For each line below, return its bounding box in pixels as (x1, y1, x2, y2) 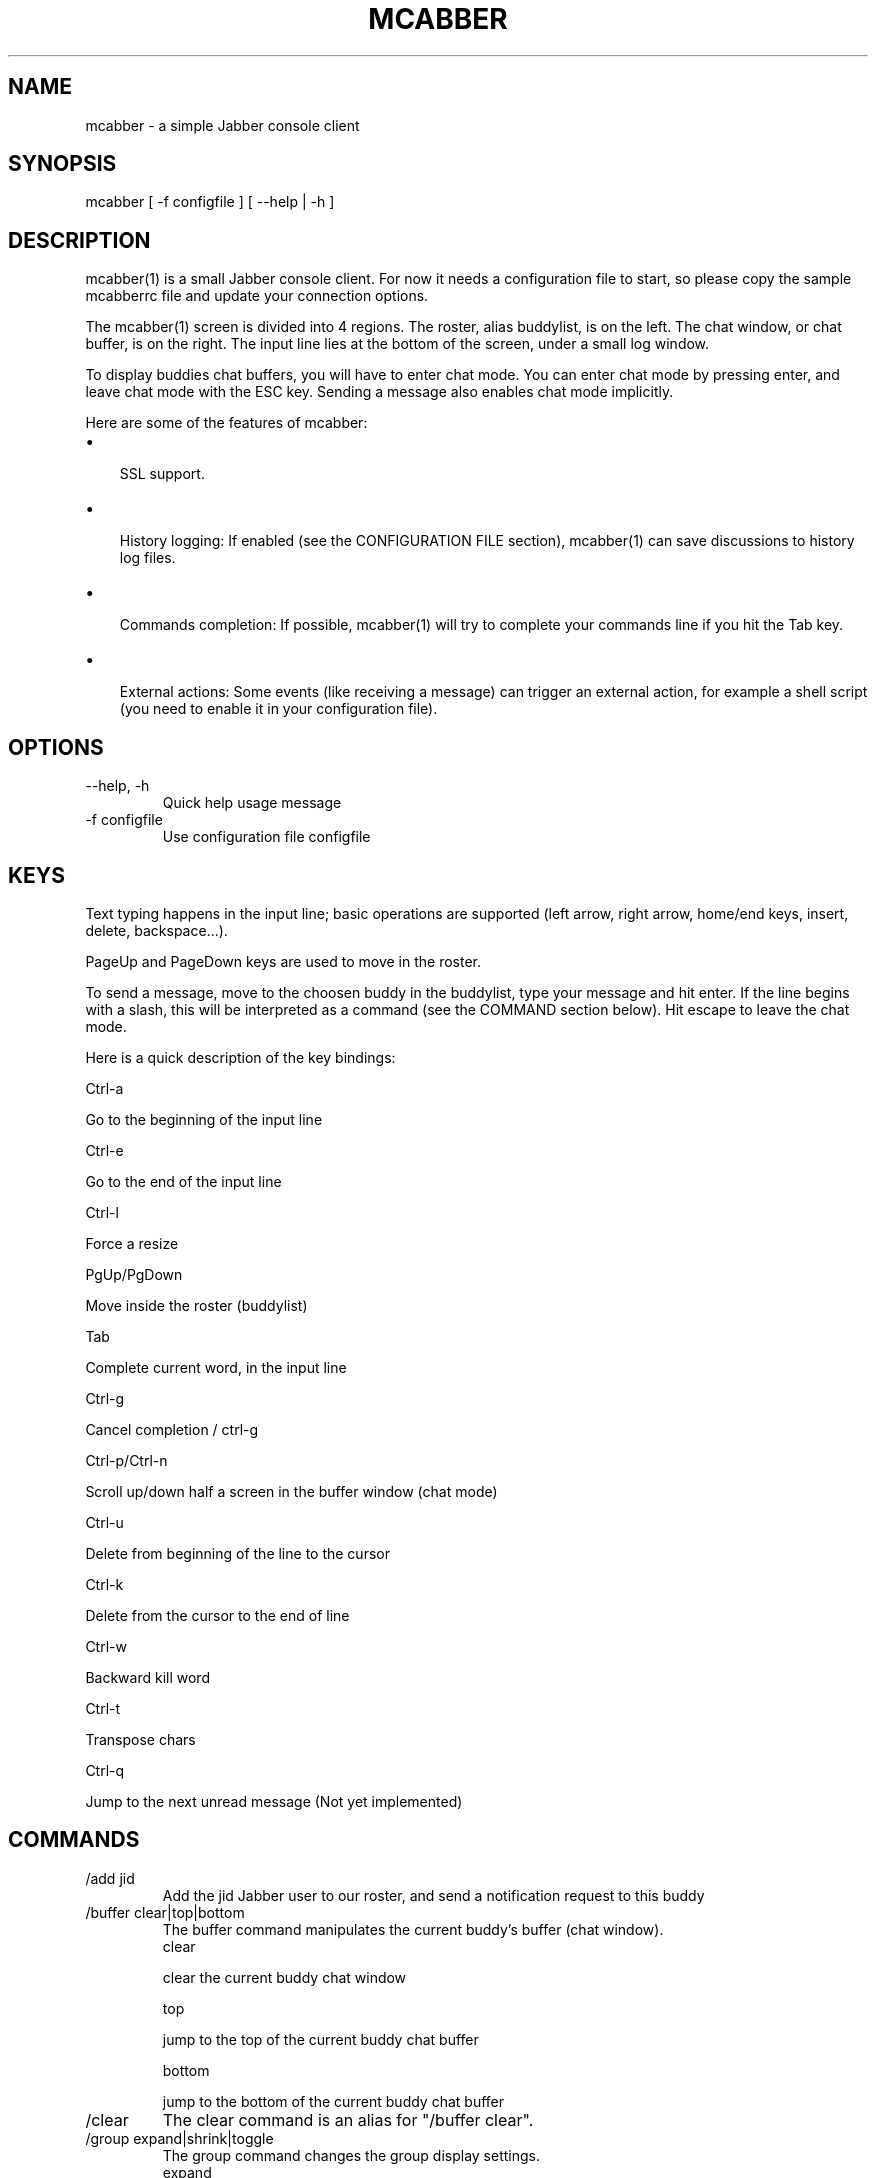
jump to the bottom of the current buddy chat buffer (162, 2092, 504, 2110)
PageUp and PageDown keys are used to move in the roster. (85, 952, 482, 970)
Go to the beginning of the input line (85, 1110, 323, 1128)
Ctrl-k (85, 1575, 124, 1593)
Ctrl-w (85, 1637, 127, 1655)
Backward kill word (85, 1668, 210, 1686)
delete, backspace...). (85, 921, 228, 939)
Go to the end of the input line (85, 1172, 282, 1190)
